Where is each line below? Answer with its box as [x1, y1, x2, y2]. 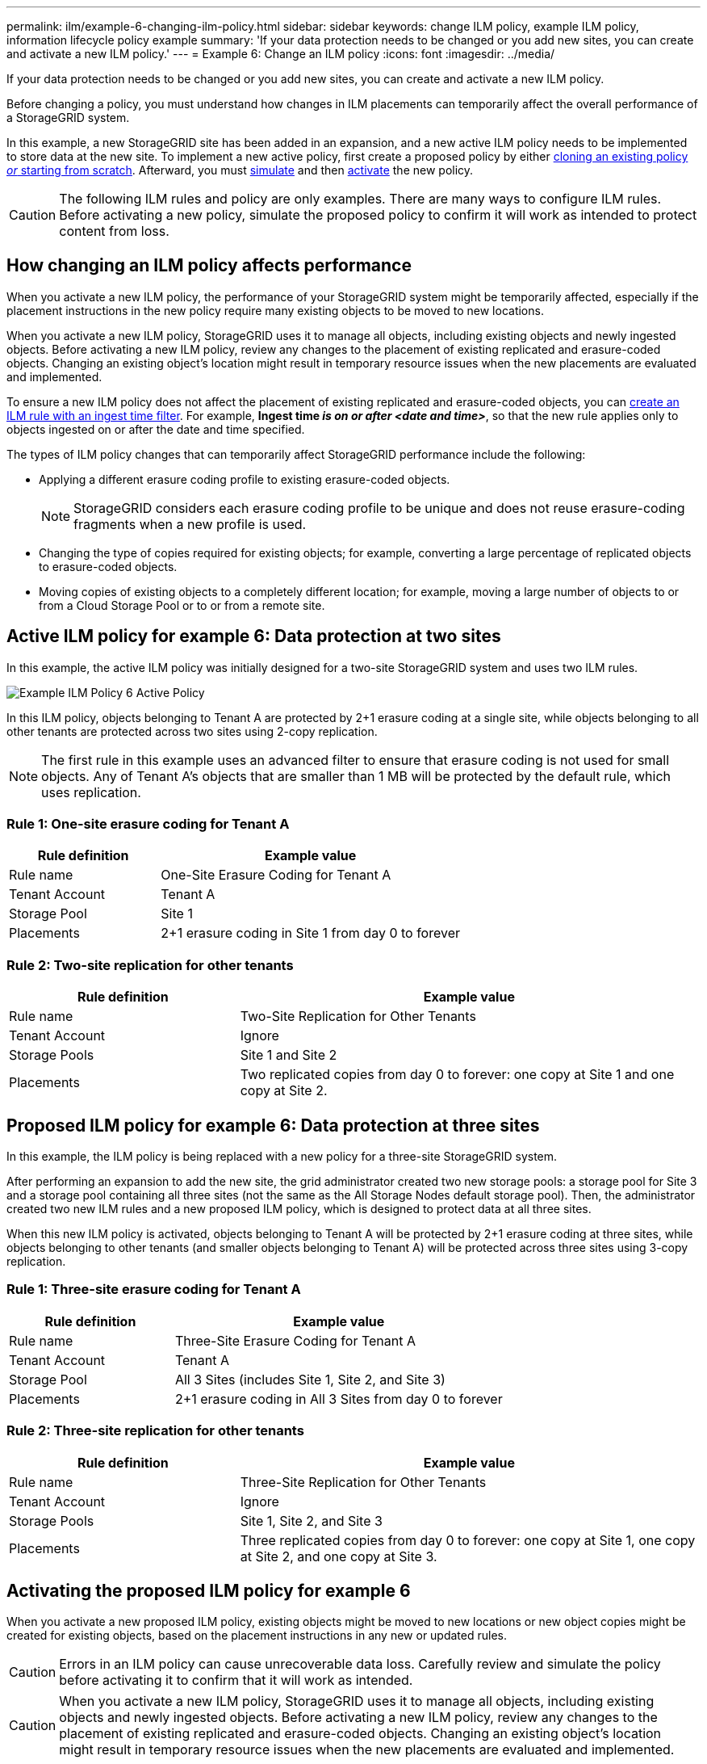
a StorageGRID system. [6, 111, 130, 124]
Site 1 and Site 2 [240, 1047, 337, 1064]
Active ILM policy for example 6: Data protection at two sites [6, 626, 501, 647]
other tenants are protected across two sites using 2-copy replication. [6, 724, 378, 738]
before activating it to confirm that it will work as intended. [59, 1672, 413, 1689]
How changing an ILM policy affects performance [6, 255, 412, 276]
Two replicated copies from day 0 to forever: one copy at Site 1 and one [240, 1066, 675, 1083]
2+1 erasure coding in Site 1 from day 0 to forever [161, 925, 461, 942]
